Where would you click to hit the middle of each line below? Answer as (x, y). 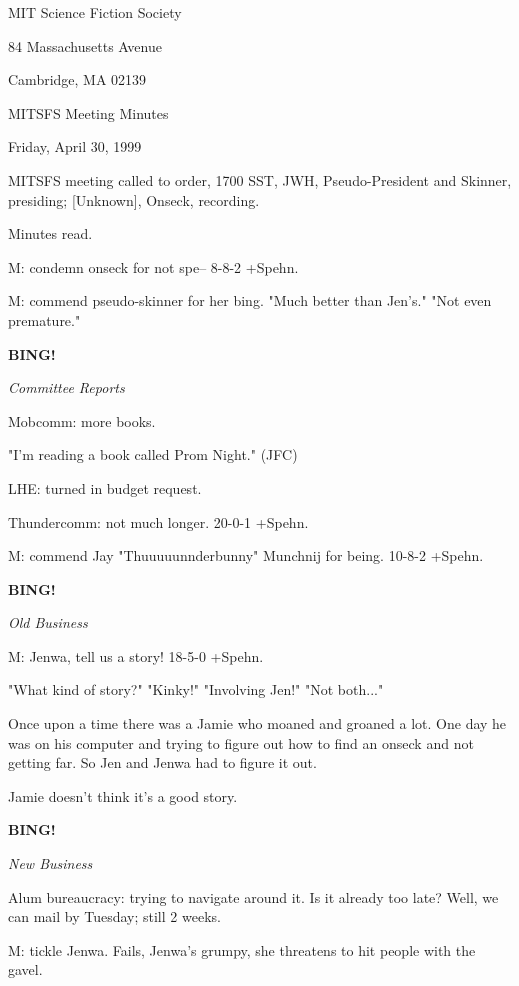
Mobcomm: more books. (82, 420)
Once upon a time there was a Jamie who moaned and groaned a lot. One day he (257, 723)
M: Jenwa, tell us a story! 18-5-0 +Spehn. (136, 655)
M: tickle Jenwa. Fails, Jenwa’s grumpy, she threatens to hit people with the (242, 949)
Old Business (48, 622)
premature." (44, 319)
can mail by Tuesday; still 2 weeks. (114, 916)
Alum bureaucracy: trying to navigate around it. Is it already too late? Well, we (253, 896)
